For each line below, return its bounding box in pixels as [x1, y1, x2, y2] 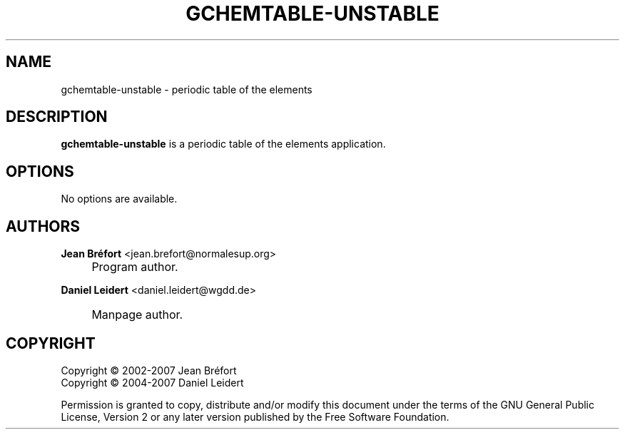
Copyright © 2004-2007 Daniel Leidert [61, 376, 244, 389]
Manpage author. [91, 307, 183, 322]
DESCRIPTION [6, 108, 108, 126]
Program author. [91, 260, 178, 275]
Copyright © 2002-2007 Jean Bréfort [61, 364, 237, 377]
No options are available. [61, 193, 178, 205]
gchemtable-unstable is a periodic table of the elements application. [61, 138, 386, 150]
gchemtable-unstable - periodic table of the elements [61, 83, 312, 96]
